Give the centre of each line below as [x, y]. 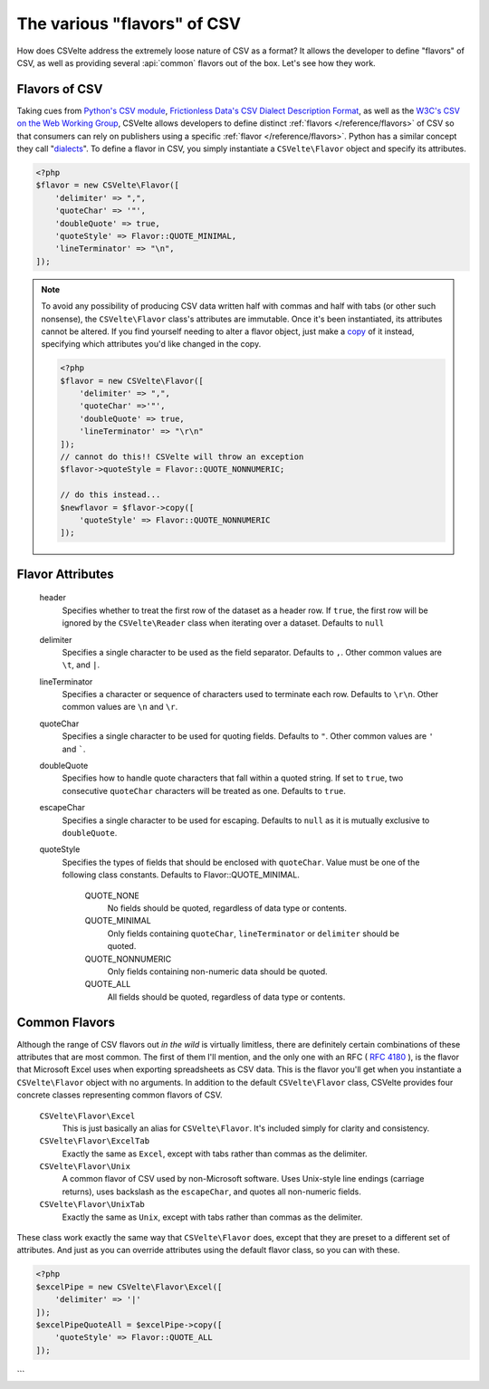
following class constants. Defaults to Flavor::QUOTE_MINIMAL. [181, 875]
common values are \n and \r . [120, 707]
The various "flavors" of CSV [129, 24]
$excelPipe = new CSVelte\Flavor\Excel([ [129, 1287]
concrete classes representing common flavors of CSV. [120, 1095]
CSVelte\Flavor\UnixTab [92, 1205]
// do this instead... [110, 495]
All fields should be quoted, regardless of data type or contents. [226, 997]
